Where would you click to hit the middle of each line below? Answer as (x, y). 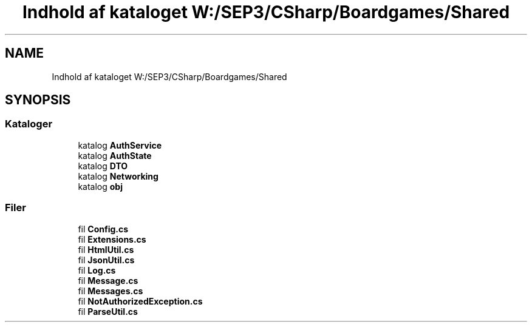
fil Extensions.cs (112, 239)
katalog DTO (103, 166)
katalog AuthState (115, 155)
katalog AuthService (120, 145)
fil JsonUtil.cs (106, 260)
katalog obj (100, 186)
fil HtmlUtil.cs (106, 249)
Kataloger (29, 124)
